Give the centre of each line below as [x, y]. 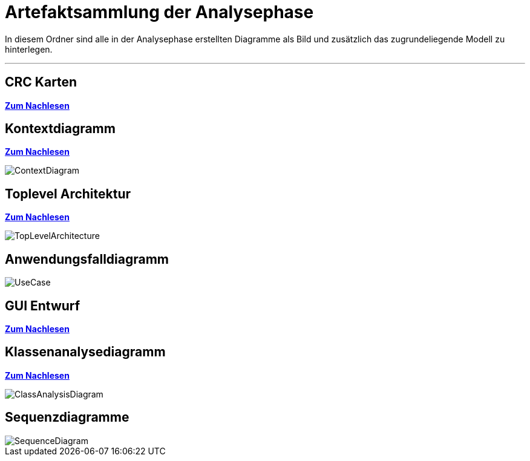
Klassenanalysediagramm [85, 352]
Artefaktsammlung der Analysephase [159, 12]
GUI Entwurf [43, 306]
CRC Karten [41, 82]
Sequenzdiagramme [67, 417]
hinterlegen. [29, 49]
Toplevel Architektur [68, 194]
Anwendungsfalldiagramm [87, 259]
